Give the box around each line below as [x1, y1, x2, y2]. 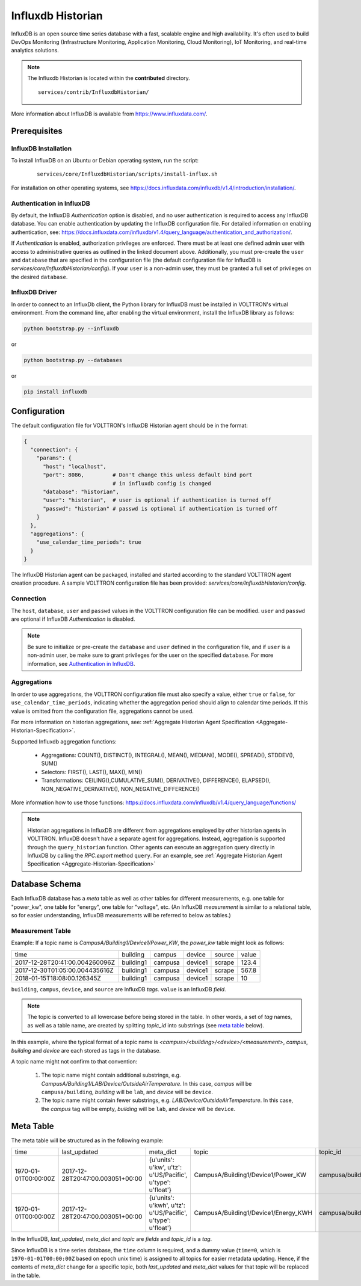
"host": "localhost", [43, 463, 106, 470]
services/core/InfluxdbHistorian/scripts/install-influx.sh [37, 171, 218, 177]
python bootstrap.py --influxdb [23, 325, 120, 332]
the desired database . [11, 273, 68, 280]
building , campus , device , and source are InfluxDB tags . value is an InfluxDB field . [11, 985, 226, 992]
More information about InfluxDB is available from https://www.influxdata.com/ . [11, 110, 208, 117]
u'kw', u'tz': [149, 1163, 182, 1172]
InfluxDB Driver [11, 288, 57, 297]
